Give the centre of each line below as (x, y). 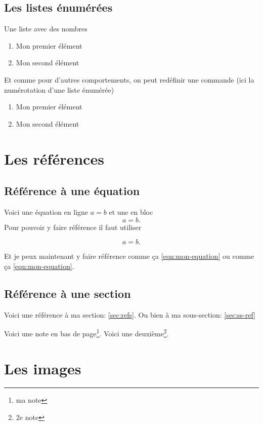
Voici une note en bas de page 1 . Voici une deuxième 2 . (86, 333)
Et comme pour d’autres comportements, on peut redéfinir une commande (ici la (129, 79)
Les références (54, 158)
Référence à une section (68, 293)
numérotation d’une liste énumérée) (59, 89)
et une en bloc (131, 211)
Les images (43, 368)
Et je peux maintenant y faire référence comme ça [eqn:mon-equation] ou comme (129, 256)
